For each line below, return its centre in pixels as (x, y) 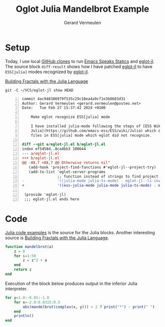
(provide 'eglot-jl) (45, 195)
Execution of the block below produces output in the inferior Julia (71, 283)
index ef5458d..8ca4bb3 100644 (54, 149)
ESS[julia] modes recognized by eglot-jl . (47, 72)
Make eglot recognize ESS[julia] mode (70, 117)
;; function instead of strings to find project (108, 176)
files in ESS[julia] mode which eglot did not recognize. (91, 135)
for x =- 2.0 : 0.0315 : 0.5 (37, 302)
